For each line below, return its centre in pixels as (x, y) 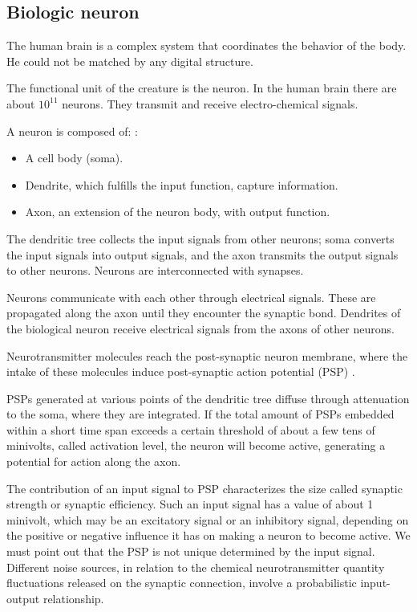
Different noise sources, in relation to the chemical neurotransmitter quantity (196, 567)
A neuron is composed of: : (72, 131)
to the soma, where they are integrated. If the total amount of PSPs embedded (200, 414)
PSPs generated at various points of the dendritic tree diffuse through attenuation (208, 398)
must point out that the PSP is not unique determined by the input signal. (191, 551)
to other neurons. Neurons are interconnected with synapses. (155, 270)
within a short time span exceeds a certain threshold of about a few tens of (191, 429)
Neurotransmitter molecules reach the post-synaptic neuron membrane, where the (207, 355)
